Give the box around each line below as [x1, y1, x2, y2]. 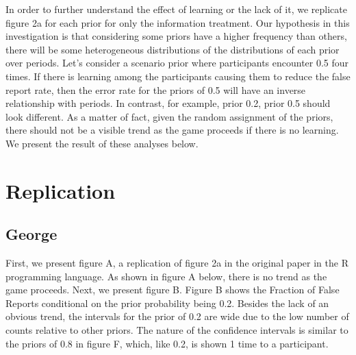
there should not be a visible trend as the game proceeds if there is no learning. [5, 123, 339, 137]
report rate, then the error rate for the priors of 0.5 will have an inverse [5, 82, 306, 97]
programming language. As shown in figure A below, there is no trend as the [5, 269, 327, 283]
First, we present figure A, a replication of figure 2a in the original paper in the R [5, 256, 348, 270]
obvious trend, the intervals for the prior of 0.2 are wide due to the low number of [5, 309, 349, 323]
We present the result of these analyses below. [5, 136, 199, 150]
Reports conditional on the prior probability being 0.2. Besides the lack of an [5, 295, 329, 310]
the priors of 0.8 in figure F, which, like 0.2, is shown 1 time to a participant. [5, 336, 329, 350]
